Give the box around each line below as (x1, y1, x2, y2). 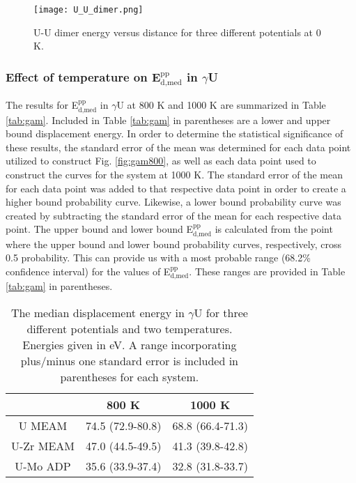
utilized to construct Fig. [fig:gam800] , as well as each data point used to (6, 153, 316, 168)
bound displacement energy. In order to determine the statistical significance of (6, 126, 343, 141)
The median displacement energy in (10, 304, 185, 321)
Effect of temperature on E (6, 68, 161, 85)
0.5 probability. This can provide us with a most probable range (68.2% (6, 250, 311, 265)
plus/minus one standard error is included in (20, 352, 238, 369)
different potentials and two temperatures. (26, 320, 233, 337)
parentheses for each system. (60, 368, 199, 385)
